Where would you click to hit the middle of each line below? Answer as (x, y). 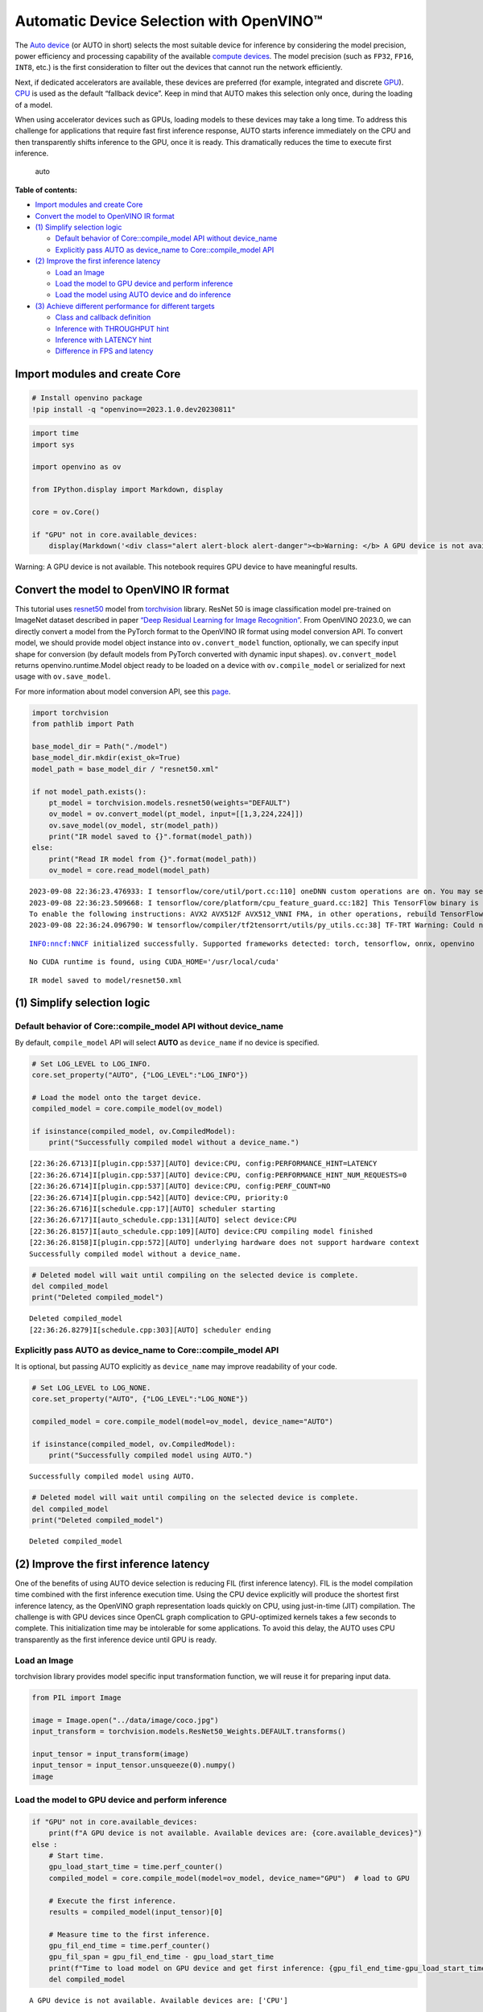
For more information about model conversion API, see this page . (123, 691)
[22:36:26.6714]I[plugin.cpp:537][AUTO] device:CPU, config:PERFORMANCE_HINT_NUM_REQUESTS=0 (218, 1175)
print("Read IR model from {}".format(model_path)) (153, 859)
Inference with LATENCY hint (103, 340)
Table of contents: (46, 190)
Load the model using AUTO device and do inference (143, 295)
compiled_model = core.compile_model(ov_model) (127, 1109)
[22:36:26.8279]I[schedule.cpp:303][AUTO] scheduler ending (150, 1330)
